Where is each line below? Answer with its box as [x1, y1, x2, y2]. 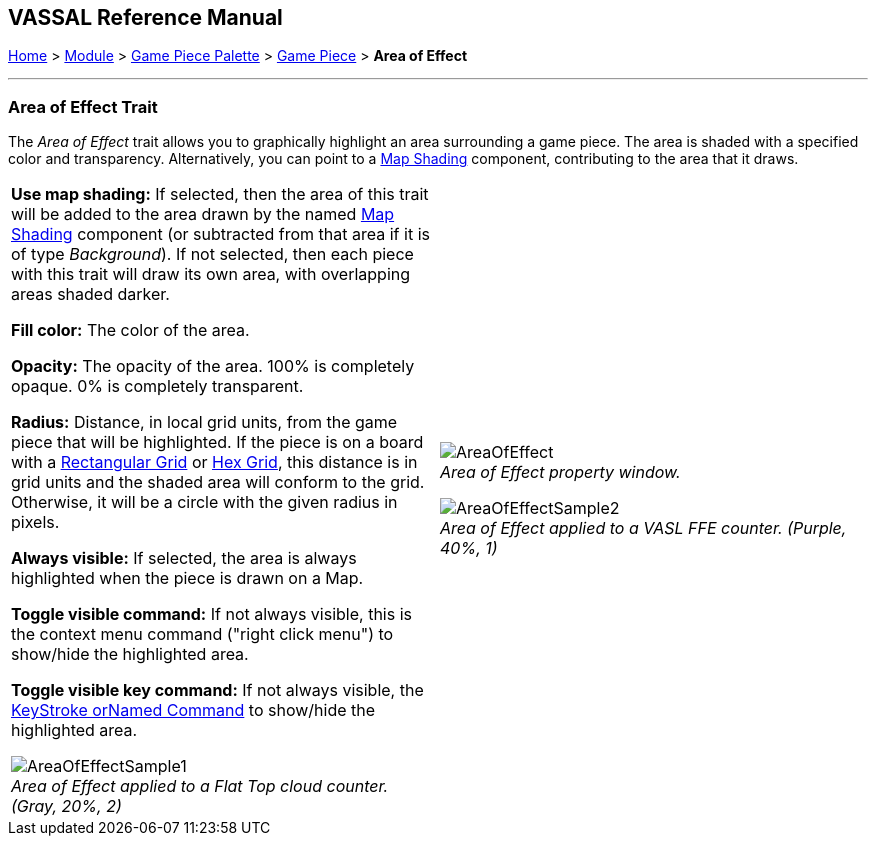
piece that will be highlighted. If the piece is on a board [11, 432, 424, 453]
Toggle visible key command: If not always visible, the [11, 680, 424, 701]
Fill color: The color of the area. [11, 320, 250, 341]
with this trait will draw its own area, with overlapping [11, 264, 411, 285]
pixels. [11, 512, 60, 533]
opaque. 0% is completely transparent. [11, 376, 304, 397]
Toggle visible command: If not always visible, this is [11, 604, 412, 625]
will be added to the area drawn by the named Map [11, 204, 395, 225]
